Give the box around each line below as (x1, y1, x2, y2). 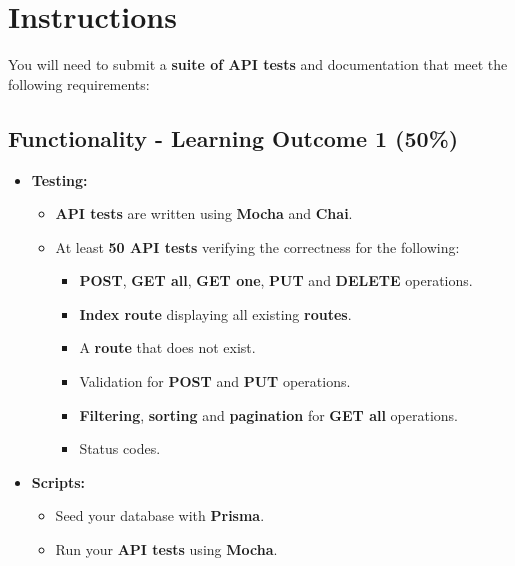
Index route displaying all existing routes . (79, 303, 352, 324)
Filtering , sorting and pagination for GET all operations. (79, 404, 458, 425)
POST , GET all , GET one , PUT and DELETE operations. (79, 270, 473, 291)
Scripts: (31, 471, 86, 492)
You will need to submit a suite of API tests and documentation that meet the (8, 54, 508, 75)
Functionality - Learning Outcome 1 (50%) (8, 122, 459, 153)
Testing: (31, 169, 88, 190)
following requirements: (8, 73, 150, 94)
